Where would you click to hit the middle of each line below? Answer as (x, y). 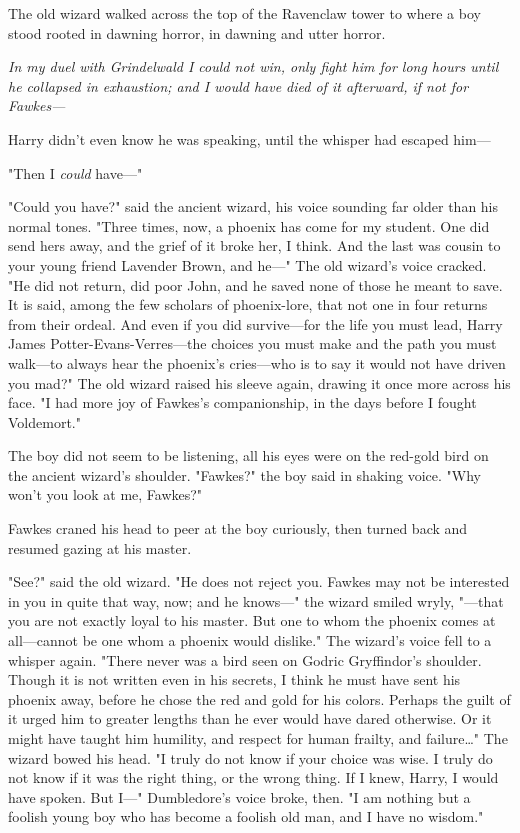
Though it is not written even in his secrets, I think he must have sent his (234, 679)
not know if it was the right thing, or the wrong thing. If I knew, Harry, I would (253, 777)
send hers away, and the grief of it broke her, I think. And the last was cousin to (254, 245)
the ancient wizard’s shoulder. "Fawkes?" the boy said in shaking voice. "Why (244, 474)
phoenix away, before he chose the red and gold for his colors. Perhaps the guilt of (259, 698)
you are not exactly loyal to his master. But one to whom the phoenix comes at (252, 620)
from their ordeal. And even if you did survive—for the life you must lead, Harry (255, 323)
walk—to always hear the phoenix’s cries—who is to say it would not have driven (257, 362)
